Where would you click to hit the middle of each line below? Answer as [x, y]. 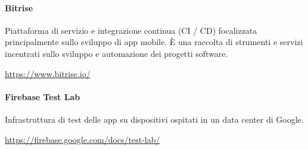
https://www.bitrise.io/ [48, 73]
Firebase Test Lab [43, 96]
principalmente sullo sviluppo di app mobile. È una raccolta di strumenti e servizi [154, 42]
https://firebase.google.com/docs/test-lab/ [83, 139]
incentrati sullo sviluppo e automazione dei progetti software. [116, 53]
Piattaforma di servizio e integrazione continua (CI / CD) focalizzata [131, 30]
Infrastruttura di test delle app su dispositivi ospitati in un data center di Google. [154, 119]
